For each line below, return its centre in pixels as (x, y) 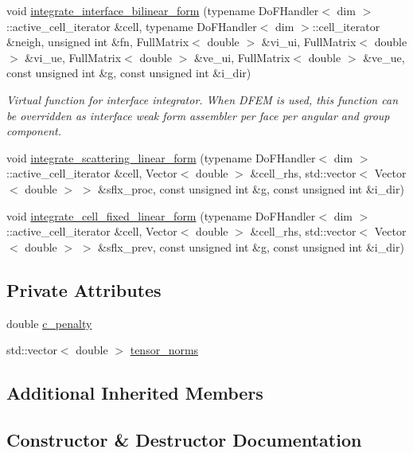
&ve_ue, (384, 57)
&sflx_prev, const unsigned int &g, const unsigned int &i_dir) (251, 246)
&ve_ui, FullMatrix (242, 57)
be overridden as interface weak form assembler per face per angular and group (198, 115)
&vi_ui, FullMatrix (309, 42)
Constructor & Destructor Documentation (184, 439)
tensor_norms (164, 350)
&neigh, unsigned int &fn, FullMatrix (98, 42)
